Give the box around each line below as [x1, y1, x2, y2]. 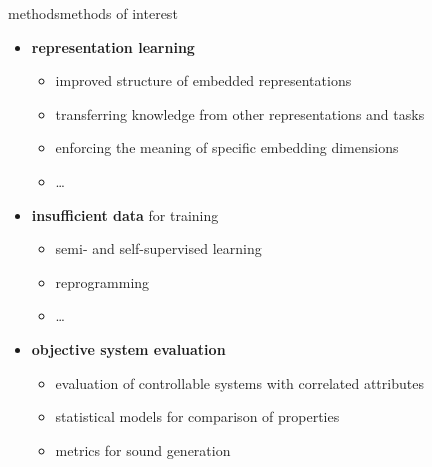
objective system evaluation [31, 338, 226, 359]
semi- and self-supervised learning [55, 238, 262, 259]
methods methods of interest [8, 3, 178, 23]
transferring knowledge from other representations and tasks [55, 103, 425, 124]
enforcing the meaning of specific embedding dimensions [55, 137, 399, 158]
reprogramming [55, 271, 150, 292]
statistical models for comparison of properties [55, 406, 340, 427]
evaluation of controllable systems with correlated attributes [55, 372, 424, 393]
